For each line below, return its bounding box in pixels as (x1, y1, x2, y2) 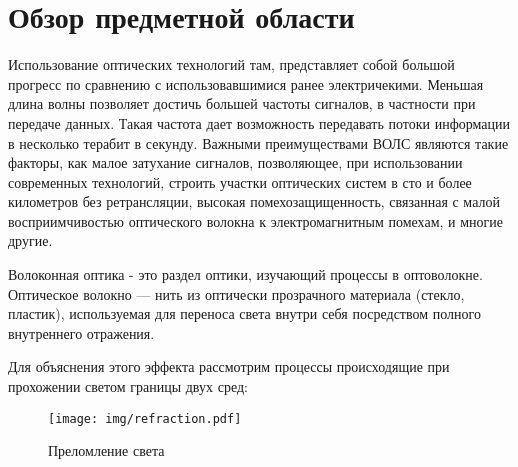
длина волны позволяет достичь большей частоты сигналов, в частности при (8, 93, 476, 114)
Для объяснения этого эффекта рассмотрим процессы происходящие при (8, 356, 450, 377)
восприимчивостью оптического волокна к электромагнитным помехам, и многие (8, 210, 504, 231)
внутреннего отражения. (8, 322, 155, 343)
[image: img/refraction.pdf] (48, 411, 242, 426)
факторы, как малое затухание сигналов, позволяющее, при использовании (8, 152, 463, 173)
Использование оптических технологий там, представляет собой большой (8, 54, 455, 75)
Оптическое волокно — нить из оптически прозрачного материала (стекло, (8, 283, 465, 304)
